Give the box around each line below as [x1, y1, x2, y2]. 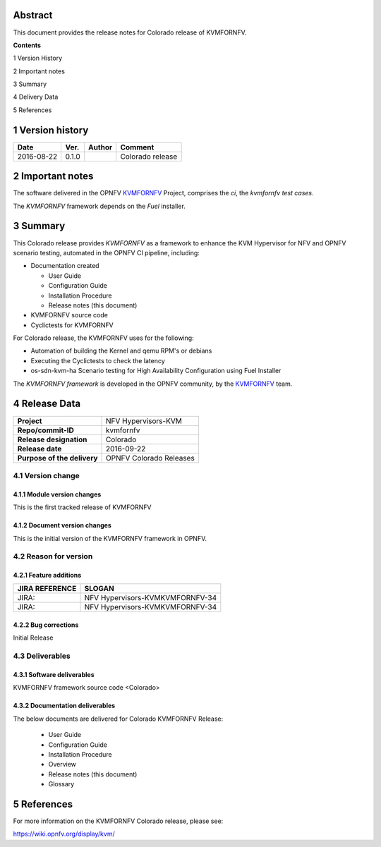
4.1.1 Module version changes [13, 490, 102, 499]
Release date [17, 444, 62, 453]
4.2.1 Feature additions [13, 571, 82, 580]
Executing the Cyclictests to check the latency [30, 356, 165, 365]
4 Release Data [13, 398, 81, 410]
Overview [48, 760, 77, 769]
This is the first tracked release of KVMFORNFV [13, 503, 152, 511]
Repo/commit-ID [17, 425, 74, 435]
